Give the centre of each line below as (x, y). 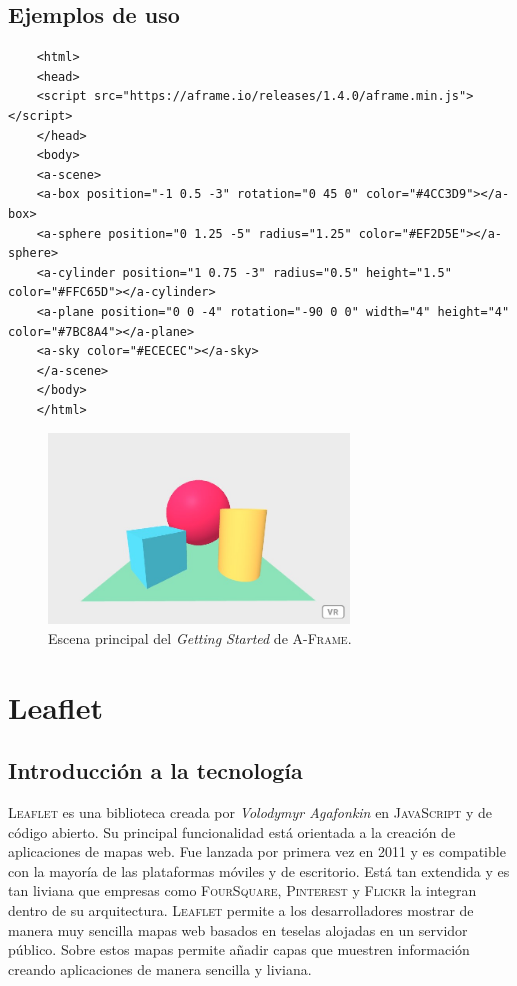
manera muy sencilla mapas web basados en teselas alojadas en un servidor (238, 929)
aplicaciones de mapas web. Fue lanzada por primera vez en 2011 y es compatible (257, 851)
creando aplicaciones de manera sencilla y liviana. (160, 968)
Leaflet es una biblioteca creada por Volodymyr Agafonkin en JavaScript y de (250, 811)
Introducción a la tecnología (155, 770)
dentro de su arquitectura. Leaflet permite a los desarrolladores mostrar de (241, 909)
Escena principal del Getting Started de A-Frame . (200, 637)
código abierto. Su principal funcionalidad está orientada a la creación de (232, 831)
